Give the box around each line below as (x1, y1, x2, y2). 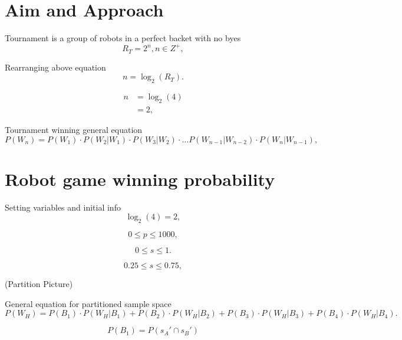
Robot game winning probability (5, 166, 275, 191)
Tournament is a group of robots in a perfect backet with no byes (5, 32, 241, 44)
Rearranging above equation (5, 61, 106, 73)
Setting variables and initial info (5, 201, 121, 213)
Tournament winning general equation (5, 123, 143, 135)
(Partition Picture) (5, 278, 73, 290)
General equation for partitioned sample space (5, 297, 172, 309)
